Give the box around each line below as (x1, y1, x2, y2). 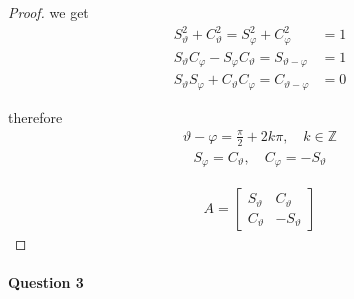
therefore (8, 106, 63, 127)
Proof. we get (8, 2, 89, 22)
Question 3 (8, 272, 84, 293)
